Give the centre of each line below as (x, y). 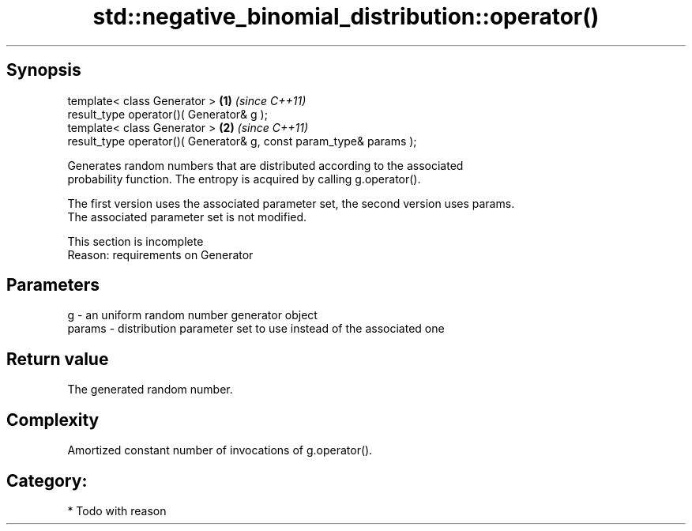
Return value (58, 359)
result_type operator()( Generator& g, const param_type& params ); (242, 141)
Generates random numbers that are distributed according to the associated (265, 165)
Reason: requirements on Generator (160, 254)
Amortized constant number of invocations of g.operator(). (220, 450)
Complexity (53, 420)
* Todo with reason (117, 510)
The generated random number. (150, 390)
